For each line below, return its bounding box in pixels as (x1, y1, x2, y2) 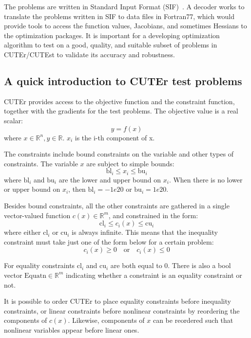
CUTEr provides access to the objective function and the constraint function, (4, 96, 235, 106)
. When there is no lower (169, 174, 243, 184)
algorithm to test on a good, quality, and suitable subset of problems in (4, 40, 217, 50)
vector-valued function (4, 210, 71, 220)
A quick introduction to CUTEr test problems (4, 73, 242, 88)
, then (68, 184, 86, 194)
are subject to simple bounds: (86, 158, 174, 168)
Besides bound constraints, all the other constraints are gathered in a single (4, 200, 230, 210)
